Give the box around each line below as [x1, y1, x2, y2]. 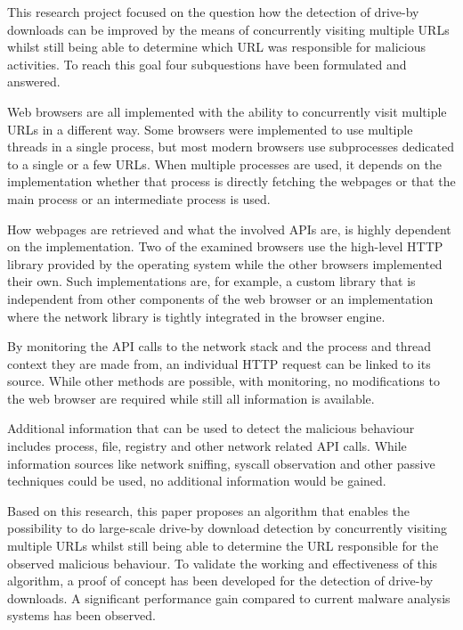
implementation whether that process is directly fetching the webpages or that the [7, 172, 456, 191]
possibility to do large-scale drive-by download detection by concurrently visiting [7, 519, 447, 537]
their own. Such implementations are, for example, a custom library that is [7, 272, 416, 290]
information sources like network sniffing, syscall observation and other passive [7, 454, 435, 472]
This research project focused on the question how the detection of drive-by [7, 3, 419, 20]
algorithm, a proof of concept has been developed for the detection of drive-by [7, 571, 434, 590]
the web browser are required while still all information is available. [7, 389, 375, 407]
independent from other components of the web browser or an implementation [7, 289, 434, 307]
